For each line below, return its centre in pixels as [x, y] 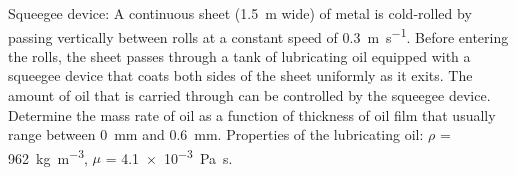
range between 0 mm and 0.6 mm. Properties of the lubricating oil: [216, 134]
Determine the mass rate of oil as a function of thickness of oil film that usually [252, 114]
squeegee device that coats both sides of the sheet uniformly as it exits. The [240, 75]
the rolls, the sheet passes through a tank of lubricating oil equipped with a [239, 55]
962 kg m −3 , [48, 156]
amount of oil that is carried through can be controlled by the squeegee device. [249, 95]
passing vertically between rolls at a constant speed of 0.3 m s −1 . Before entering [258, 35]
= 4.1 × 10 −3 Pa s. [169, 156]
